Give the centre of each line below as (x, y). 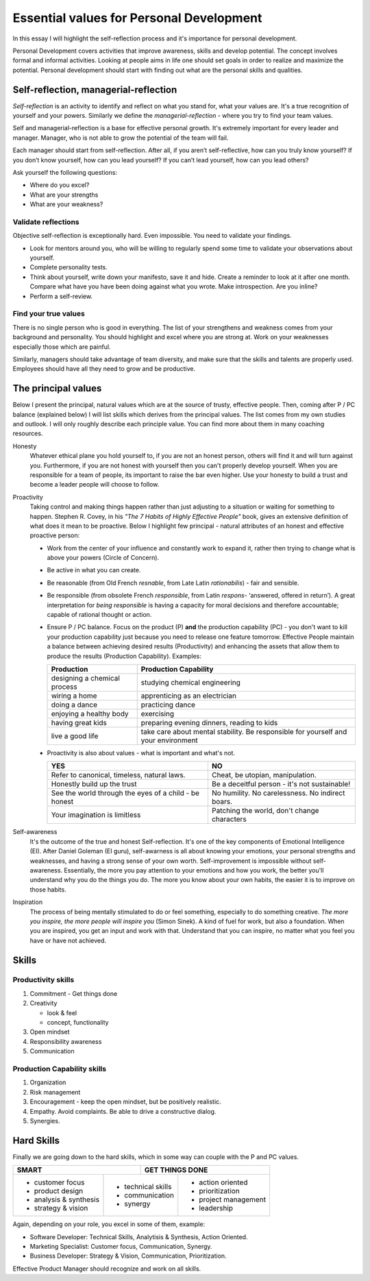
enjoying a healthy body (90, 714)
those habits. (48, 889)
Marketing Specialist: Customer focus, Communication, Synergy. (121, 1246)
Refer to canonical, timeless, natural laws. (118, 775)
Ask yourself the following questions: (65, 172)
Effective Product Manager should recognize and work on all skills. (107, 1269)
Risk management (55, 1092)
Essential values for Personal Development (137, 18)
